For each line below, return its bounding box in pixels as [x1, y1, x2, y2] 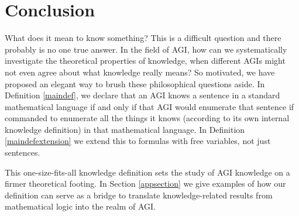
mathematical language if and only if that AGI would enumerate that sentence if [5, 100, 294, 112]
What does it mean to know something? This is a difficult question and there [5, 32, 281, 44]
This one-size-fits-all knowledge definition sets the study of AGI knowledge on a [5, 166, 290, 178]
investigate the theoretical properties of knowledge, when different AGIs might [5, 54, 286, 67]
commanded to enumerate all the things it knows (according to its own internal [5, 112, 290, 124]
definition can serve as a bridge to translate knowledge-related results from [5, 188, 273, 201]
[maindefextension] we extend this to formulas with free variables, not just [5, 135, 271, 147]
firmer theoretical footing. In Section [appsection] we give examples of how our [5, 177, 286, 190]
